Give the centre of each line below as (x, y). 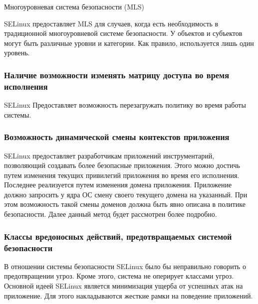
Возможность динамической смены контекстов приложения (117, 137)
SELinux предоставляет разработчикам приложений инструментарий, (109, 155)
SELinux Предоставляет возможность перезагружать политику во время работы (125, 105)
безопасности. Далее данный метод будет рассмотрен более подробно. (111, 214)
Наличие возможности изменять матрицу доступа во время (117, 75)
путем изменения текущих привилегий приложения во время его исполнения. (122, 175)
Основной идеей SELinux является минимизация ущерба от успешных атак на (124, 286)
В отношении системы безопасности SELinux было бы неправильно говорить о (125, 266)
